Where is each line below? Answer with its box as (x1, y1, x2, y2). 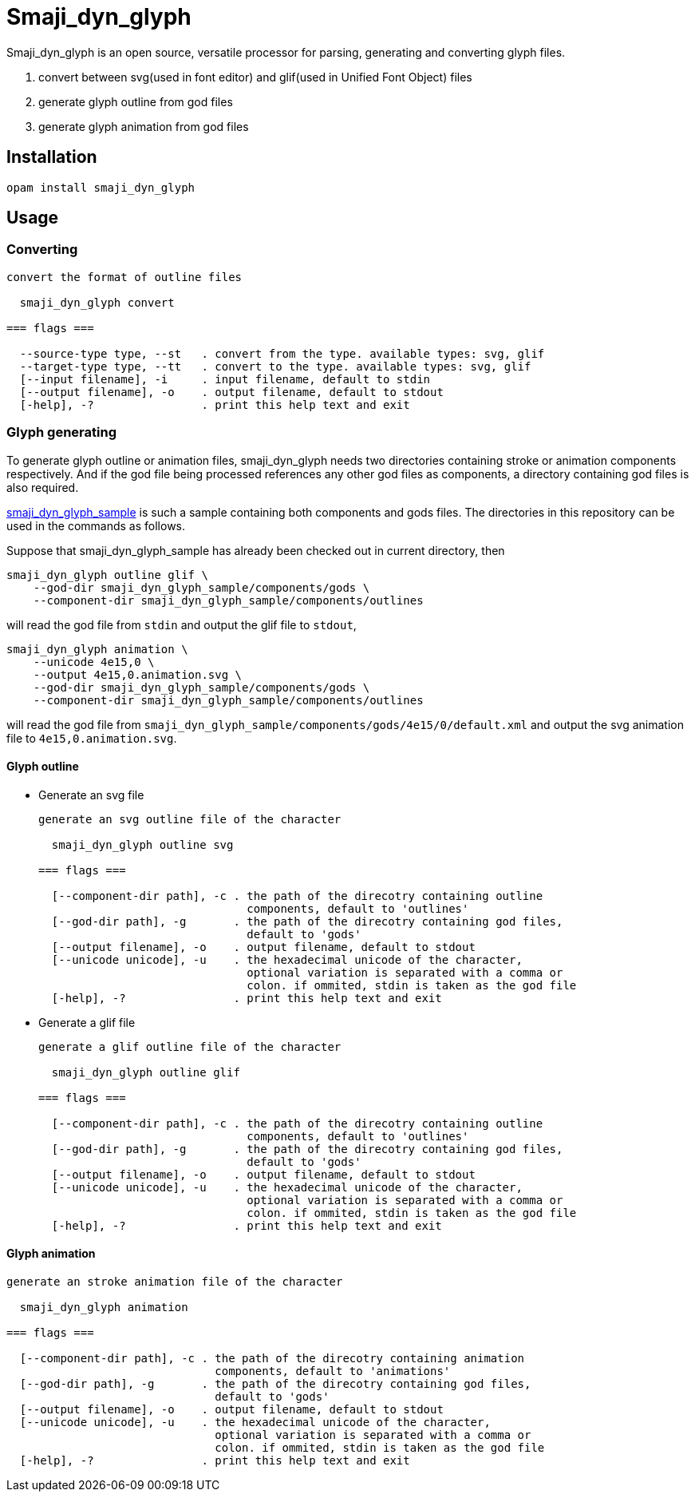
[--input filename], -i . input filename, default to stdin (19, 372, 431, 386)
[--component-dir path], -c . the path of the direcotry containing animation (19, 1352, 525, 1365)
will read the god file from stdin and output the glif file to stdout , (6, 617, 357, 632)
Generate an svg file (38, 787, 144, 802)
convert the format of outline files (6, 270, 243, 283)
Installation (6, 147, 97, 168)
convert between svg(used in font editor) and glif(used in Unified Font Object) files (38, 69, 472, 84)
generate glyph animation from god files (38, 119, 249, 133)
